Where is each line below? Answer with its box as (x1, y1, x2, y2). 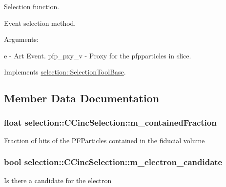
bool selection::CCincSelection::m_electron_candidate (4, 156, 223, 168)
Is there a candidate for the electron (4, 175, 112, 185)
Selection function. (4, 1, 60, 11)
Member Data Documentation (4, 91, 160, 106)
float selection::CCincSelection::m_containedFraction (4, 116, 217, 128)
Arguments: (4, 34, 39, 44)
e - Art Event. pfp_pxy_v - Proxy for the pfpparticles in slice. (4, 50, 191, 60)
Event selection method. (4, 18, 76, 28)
